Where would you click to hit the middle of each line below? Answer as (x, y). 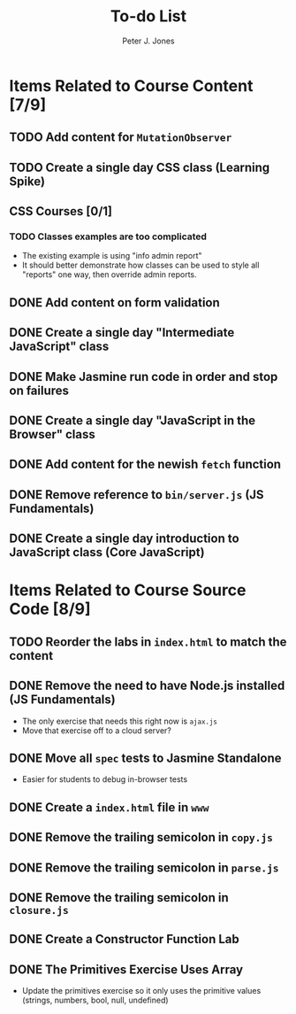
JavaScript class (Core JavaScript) (107, 552)
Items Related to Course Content (131, 85)
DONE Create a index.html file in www (109, 807)
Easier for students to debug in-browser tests (105, 779)
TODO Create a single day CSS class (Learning (140, 167)
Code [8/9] (50, 609)
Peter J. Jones (148, 41)
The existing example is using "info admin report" (112, 256)
